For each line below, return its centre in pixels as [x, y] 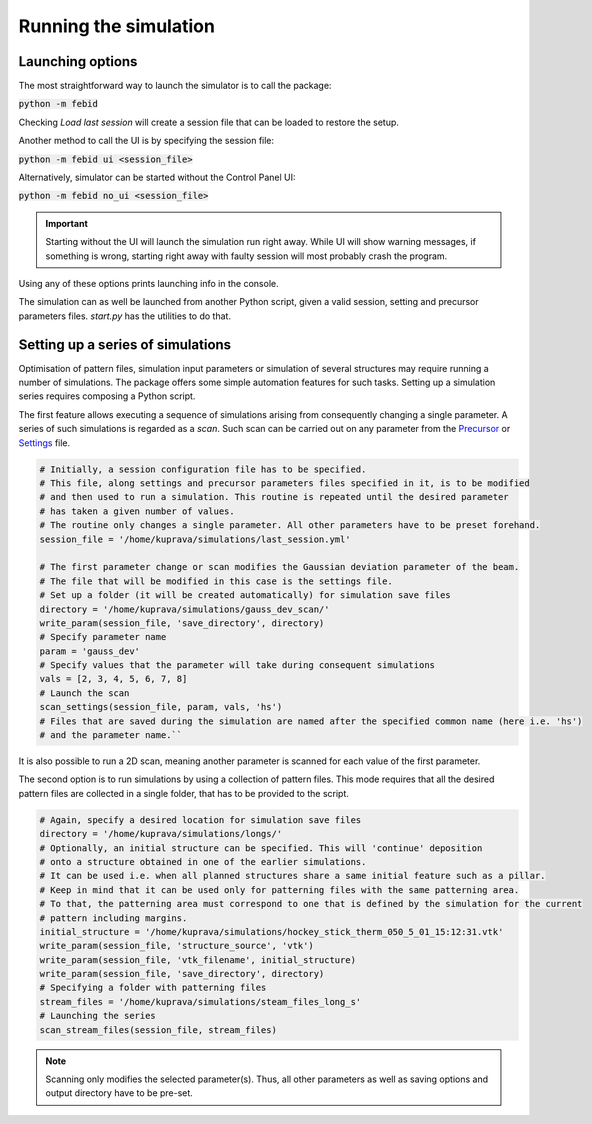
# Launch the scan [84, 693]
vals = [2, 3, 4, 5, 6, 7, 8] [113, 679]
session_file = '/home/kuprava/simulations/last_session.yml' [195, 539]
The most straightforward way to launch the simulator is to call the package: [175, 86]
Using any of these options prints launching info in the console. [148, 283]
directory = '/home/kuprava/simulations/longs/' [161, 834]
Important [67, 223]
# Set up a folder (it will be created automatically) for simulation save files [245, 595]
